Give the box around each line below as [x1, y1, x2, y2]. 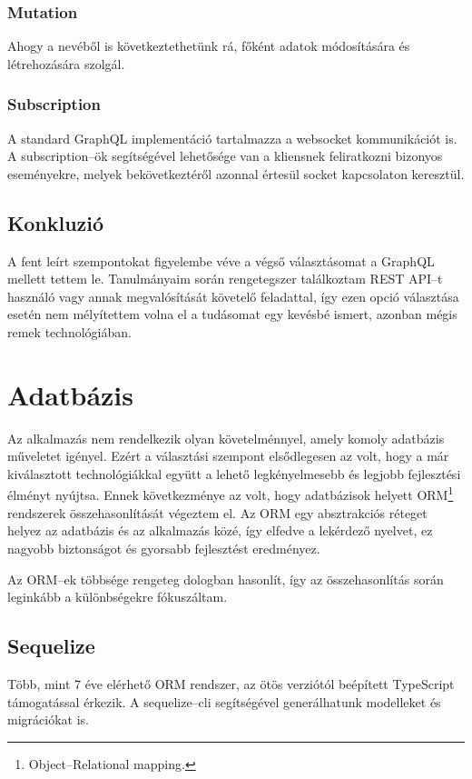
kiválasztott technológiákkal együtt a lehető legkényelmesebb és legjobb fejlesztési [7, 464, 461, 483]
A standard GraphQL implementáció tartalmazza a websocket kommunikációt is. [7, 128, 457, 147]
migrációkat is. [7, 710, 89, 729]
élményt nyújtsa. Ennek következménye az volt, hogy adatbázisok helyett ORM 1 [7, 483, 454, 504]
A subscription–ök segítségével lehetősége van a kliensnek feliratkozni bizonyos [7, 146, 443, 165]
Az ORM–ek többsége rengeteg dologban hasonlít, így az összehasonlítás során [7, 569, 444, 588]
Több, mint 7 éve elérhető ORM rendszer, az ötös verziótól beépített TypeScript [7, 674, 455, 693]
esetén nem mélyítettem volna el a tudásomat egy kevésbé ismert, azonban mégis [7, 305, 457, 324]
